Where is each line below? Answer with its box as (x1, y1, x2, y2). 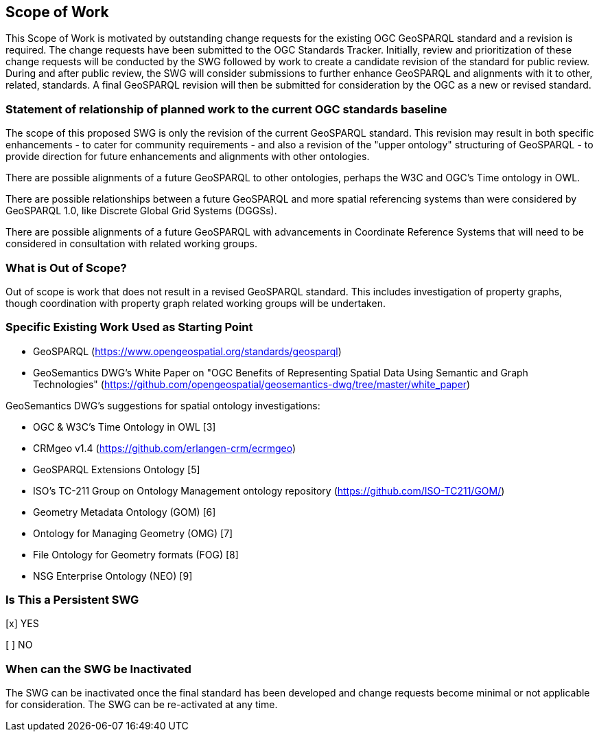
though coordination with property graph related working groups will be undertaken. (5, 297, 386, 309)
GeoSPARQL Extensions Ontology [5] (33, 463, 200, 475)
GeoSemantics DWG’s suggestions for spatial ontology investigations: (5, 399, 320, 411)
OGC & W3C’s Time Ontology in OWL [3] (33, 420, 216, 433)
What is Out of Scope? (5, 260, 127, 275)
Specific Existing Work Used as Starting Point (5, 320, 253, 335)
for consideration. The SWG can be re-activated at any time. (5, 699, 278, 711)
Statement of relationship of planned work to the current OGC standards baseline (5, 102, 447, 116)
